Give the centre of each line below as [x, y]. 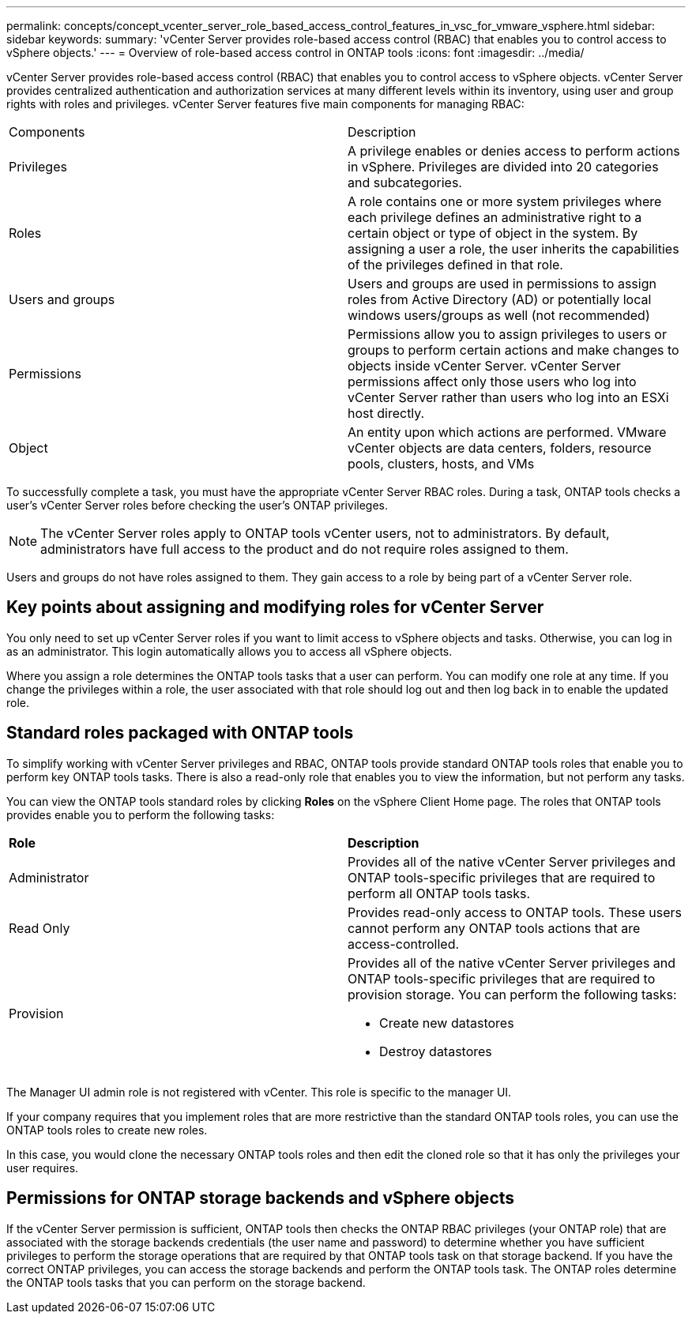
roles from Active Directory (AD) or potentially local [500, 299]
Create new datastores [447, 1023]
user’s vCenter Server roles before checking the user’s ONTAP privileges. [197, 505]
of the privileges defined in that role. [455, 265]
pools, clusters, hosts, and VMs [441, 464]
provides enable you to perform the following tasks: [141, 814]
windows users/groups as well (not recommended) [499, 315]
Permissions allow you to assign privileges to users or [507, 334]
